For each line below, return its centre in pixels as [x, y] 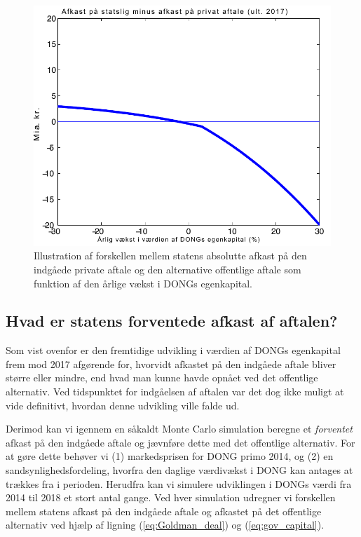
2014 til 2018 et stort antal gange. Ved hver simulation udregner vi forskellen [171, 497]
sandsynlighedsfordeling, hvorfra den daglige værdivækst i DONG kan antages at [179, 470]
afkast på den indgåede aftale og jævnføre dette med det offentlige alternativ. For [180, 442]
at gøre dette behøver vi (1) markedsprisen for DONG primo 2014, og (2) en [170, 456]
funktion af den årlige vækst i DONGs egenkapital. [143, 283]
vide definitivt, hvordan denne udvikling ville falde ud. [123, 405]
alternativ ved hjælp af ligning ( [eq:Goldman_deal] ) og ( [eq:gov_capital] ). [165, 525]
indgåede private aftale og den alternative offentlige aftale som [168, 269]
